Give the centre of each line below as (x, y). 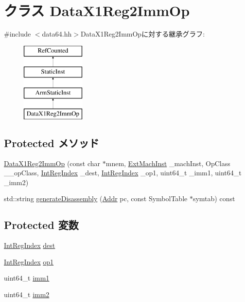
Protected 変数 (41, 225)
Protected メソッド (52, 142)
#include (17, 34)
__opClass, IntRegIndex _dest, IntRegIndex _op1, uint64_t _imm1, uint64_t (123, 173)
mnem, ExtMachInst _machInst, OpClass (168, 163)
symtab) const (214, 198)
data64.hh (57, 34)
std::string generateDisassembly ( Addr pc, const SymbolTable (96, 198)
